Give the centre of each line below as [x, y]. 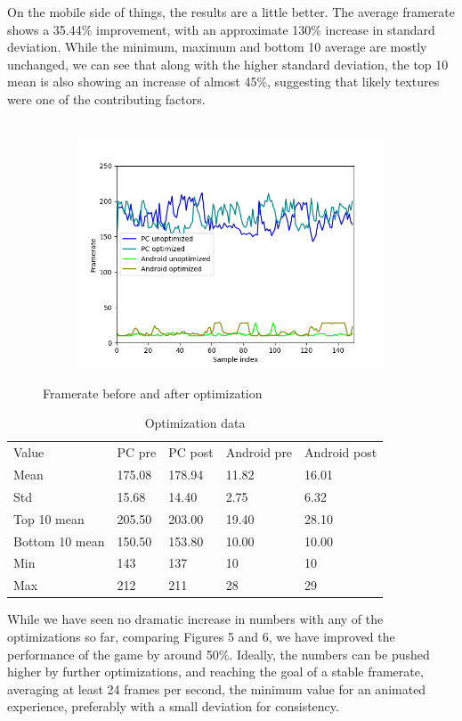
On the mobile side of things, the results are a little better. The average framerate [231, 12]
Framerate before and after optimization [153, 393]
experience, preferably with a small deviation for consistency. [173, 706]
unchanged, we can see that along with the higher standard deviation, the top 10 [228, 64]
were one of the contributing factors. [106, 98]
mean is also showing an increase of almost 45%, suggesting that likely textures [223, 82]
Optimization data [195, 423]
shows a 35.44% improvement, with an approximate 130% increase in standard [221, 29]
